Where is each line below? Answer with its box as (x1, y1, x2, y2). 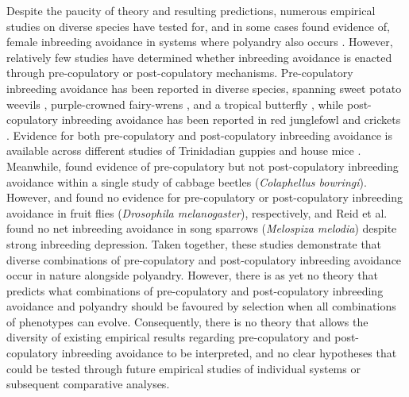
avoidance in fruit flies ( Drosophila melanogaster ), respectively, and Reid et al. (6, 204, 388, 221)
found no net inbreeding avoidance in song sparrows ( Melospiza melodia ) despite (6, 220, 397, 237)
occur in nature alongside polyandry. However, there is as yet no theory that (6, 267, 378, 283)
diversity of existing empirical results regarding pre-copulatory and (6, 329, 331, 345)
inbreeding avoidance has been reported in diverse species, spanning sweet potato (6, 79, 402, 96)
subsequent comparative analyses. (6, 376, 170, 392)
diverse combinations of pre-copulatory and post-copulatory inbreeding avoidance (6, 251, 402, 268)
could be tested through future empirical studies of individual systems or (6, 360, 361, 376)
